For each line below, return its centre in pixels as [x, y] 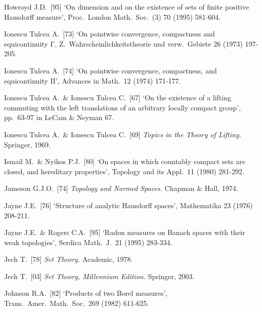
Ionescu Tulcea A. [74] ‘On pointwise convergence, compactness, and [111, 70]
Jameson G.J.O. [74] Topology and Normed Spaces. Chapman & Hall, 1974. [121, 188]
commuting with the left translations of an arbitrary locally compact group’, [122, 107]
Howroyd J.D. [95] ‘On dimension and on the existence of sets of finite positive [127, 7]
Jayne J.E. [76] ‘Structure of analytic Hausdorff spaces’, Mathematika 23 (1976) [128, 205]
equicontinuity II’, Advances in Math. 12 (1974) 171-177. [93, 80]
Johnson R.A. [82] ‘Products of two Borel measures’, [86, 293]
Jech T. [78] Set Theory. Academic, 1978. [69, 259]
